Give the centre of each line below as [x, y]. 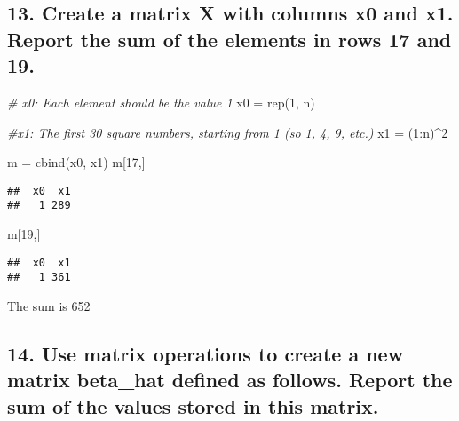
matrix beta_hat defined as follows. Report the [230, 380]
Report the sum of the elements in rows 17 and [229, 39]
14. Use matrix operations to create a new [206, 353]
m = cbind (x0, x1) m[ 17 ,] [76, 162]
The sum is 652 [49, 305]
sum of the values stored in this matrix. [193, 405]
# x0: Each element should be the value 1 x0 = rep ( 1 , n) [161, 102]
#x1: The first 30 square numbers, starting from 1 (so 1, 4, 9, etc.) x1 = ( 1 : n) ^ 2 [228, 132]
